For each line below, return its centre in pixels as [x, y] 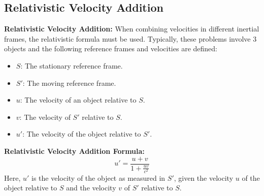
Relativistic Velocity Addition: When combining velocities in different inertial [132, 29]
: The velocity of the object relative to [82, 134]
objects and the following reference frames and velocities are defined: [111, 48]
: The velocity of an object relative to [78, 100]
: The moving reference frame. [69, 83]
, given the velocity [204, 177]
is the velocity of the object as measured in [98, 177]
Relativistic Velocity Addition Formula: [74, 151]
